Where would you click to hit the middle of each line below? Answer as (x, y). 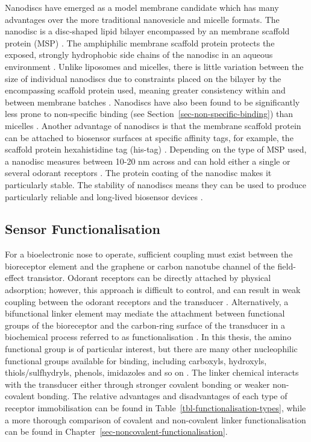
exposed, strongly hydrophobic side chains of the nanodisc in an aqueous (139, 55)
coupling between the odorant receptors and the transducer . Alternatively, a (147, 301)
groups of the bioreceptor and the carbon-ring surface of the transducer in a (145, 325)
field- (287, 266)
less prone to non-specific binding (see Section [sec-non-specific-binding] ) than (149, 114)
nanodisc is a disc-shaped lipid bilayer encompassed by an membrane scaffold (147, 31)
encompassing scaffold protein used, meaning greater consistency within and (145, 90)
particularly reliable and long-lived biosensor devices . (104, 196)
